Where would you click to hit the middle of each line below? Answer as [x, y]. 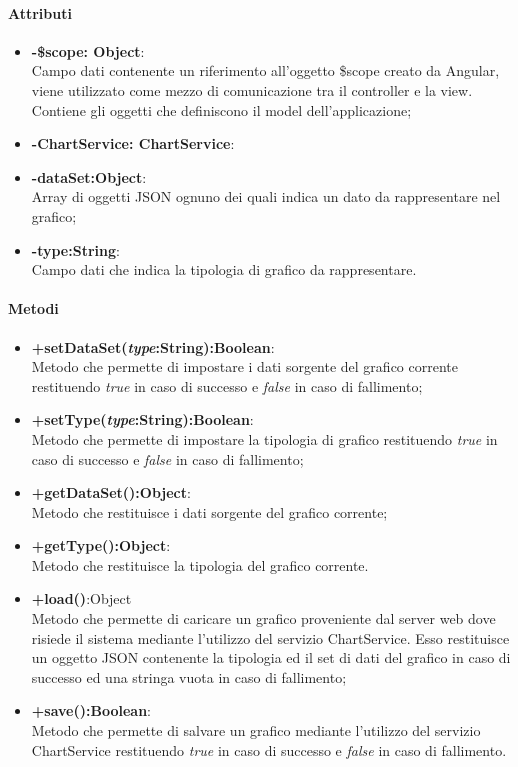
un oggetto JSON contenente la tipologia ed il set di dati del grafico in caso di [271, 657]
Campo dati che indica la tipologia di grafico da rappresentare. [224, 269]
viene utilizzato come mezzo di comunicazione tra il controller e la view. [252, 89]
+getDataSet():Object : [111, 492]
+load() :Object [81, 598]
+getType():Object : [101, 545]
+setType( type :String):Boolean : [142, 419]
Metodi [33, 308]
